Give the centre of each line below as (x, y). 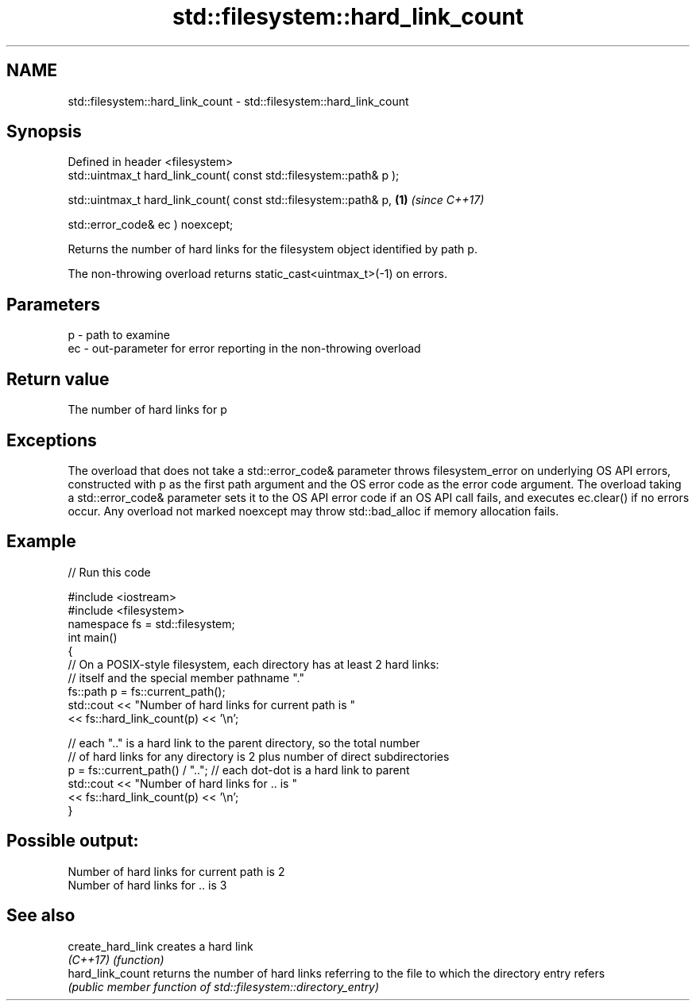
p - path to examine (119, 335)
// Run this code (109, 572)
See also (41, 916)
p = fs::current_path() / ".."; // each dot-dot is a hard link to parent (239, 770)
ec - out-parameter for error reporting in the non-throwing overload (244, 349)
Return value (58, 379)
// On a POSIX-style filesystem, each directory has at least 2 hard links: (253, 664)
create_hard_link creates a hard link (160, 946)
